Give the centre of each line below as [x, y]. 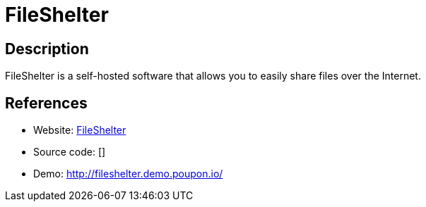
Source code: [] [70, 152]
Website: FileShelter [80, 130]
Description [47, 49]
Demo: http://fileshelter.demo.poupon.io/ [128, 174]
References [46, 103]
